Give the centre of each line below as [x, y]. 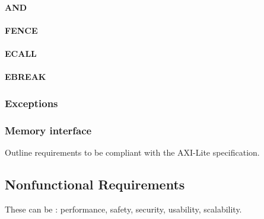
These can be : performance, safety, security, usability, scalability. [123, 209]
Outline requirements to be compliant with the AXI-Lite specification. [132, 152]
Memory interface [48, 130]
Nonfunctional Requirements [95, 184]
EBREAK [26, 77]
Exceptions [31, 103]
